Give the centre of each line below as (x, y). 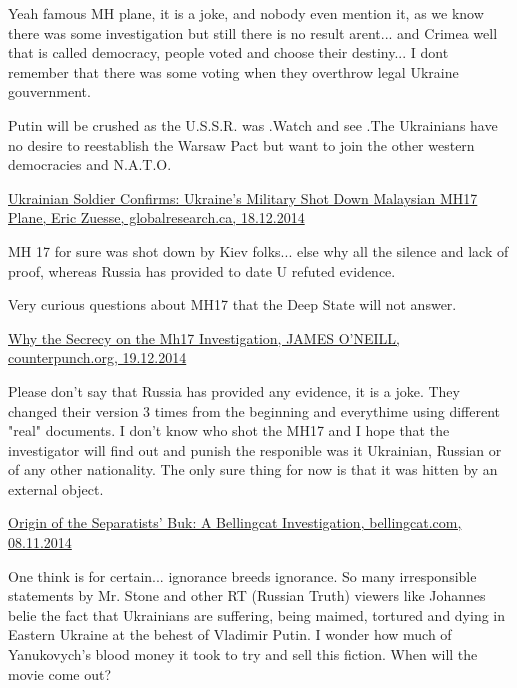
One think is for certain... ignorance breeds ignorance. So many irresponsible (242, 575)
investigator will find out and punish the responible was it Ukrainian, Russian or (255, 449)
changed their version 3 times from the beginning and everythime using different (254, 410)
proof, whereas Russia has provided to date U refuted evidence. (202, 270)
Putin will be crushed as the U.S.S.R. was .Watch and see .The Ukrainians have (253, 124)
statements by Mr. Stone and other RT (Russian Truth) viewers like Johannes (247, 595)
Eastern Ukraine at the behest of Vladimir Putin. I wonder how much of (230, 634)
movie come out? (60, 673)
